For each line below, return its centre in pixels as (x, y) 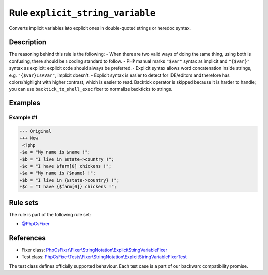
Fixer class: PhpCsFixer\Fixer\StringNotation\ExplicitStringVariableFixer (94, 250)
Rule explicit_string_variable (82, 13)
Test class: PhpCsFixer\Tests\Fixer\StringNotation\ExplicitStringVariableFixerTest (104, 257)
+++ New (29, 138)
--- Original (35, 131)
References (27, 238)
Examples (25, 103)
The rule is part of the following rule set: (50, 214)
